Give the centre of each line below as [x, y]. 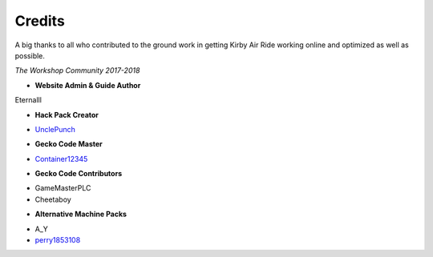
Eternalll [28, 100]
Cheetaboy [53, 199]
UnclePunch [55, 129]
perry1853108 [58, 240]
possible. [30, 55]
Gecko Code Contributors [79, 174]
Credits [40, 21]
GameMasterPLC [63, 188]
